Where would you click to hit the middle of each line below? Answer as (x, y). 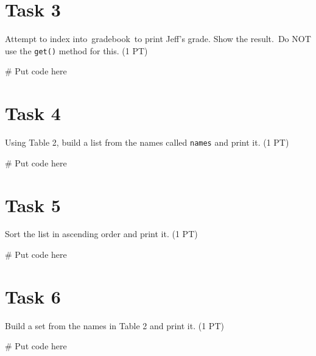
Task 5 (33, 205)
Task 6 (33, 296)
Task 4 (33, 113)
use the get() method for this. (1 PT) (76, 50)
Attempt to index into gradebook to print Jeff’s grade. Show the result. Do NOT (158, 39)
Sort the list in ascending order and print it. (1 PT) (101, 234)
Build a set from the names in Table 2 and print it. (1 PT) (114, 325)
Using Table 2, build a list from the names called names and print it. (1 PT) (147, 142)
